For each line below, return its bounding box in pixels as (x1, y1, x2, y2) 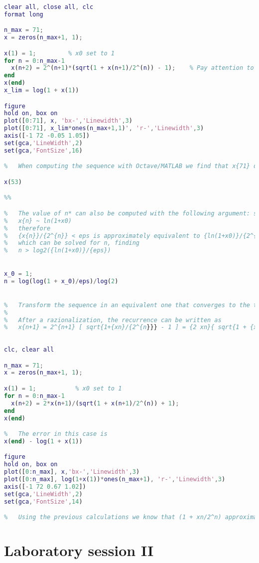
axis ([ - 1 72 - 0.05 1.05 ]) (4, 132, 90, 140)
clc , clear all (4, 346, 54, 354)
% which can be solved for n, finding (4, 239, 140, 247)
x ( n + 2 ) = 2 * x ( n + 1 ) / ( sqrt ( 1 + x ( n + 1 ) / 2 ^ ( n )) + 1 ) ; (11, 399, 179, 407)
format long (4, 10, 43, 18)
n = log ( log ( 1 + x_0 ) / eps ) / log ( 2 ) (4, 277, 119, 285)
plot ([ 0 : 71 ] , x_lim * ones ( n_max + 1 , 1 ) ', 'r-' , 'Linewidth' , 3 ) (4, 125, 204, 132)
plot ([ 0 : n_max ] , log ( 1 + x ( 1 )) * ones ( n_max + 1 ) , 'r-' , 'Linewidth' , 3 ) (4, 476, 226, 483)
